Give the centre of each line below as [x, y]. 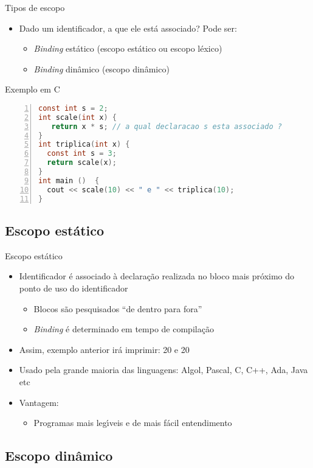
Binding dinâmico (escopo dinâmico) [101, 68]
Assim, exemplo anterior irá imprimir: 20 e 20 [104, 349]
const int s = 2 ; [73, 108]
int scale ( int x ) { [77, 117]
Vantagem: [39, 402]
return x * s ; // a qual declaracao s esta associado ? [167, 126]
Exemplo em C [33, 89]
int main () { [69, 180]
